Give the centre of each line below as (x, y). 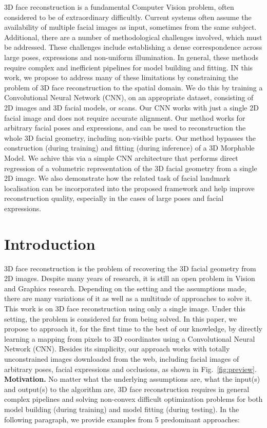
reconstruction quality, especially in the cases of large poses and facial (114, 198)
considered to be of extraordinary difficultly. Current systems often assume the (128, 17)
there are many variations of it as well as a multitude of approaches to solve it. (128, 298)
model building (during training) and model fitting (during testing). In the (122, 409)
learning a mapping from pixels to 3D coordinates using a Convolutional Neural (130, 338)
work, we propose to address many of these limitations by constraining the (121, 77)
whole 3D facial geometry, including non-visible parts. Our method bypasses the (130, 137)
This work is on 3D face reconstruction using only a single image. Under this (125, 308)
